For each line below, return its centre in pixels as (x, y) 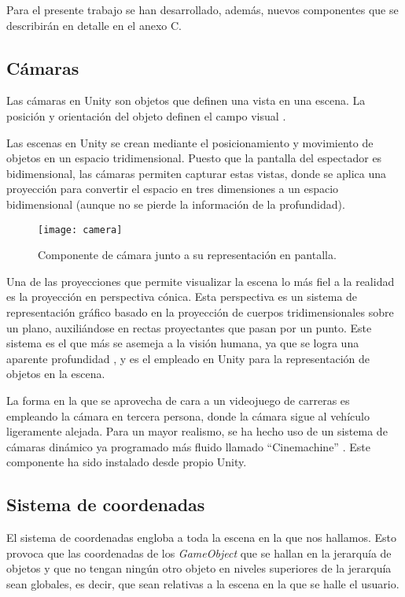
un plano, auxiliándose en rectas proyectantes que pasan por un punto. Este (189, 327)
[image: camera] (80, 230)
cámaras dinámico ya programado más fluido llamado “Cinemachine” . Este (188, 446)
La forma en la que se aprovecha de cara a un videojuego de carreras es (178, 400)
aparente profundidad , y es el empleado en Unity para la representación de (188, 358)
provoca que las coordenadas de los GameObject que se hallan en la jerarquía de (199, 553)
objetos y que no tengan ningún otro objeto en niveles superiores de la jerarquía (199, 568)
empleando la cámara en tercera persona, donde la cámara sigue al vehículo (188, 415)
